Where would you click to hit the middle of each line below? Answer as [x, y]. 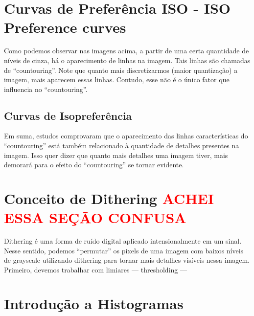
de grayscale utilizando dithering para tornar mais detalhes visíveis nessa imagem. [127, 260]
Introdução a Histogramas [94, 303]
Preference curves [65, 27]
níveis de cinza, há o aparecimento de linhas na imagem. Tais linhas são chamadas [127, 60]
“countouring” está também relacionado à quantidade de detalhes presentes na [122, 146]
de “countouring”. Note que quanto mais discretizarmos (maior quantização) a [121, 70]
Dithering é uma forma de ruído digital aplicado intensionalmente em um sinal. [123, 241]
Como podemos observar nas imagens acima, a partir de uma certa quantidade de [127, 51]
